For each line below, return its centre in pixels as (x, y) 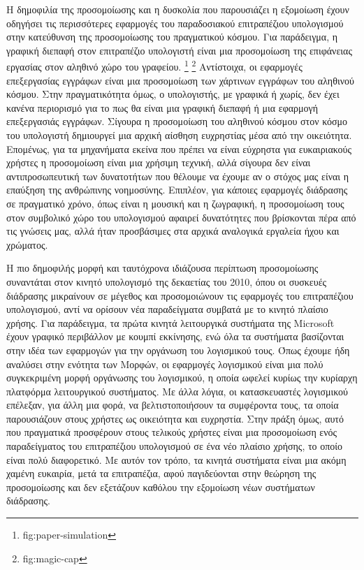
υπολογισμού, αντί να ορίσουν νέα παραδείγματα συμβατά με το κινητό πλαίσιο (167, 309)
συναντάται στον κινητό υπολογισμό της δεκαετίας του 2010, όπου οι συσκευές (167, 281)
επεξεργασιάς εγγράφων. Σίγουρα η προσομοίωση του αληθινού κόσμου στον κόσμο (177, 121)
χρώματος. (27, 244)
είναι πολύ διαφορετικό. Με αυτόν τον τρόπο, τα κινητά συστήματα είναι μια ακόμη (176, 459)
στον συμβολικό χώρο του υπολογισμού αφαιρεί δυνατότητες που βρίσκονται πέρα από (181, 217)
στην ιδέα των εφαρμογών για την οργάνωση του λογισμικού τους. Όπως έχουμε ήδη (178, 350)
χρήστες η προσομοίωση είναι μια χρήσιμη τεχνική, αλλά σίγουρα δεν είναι (159, 162)
